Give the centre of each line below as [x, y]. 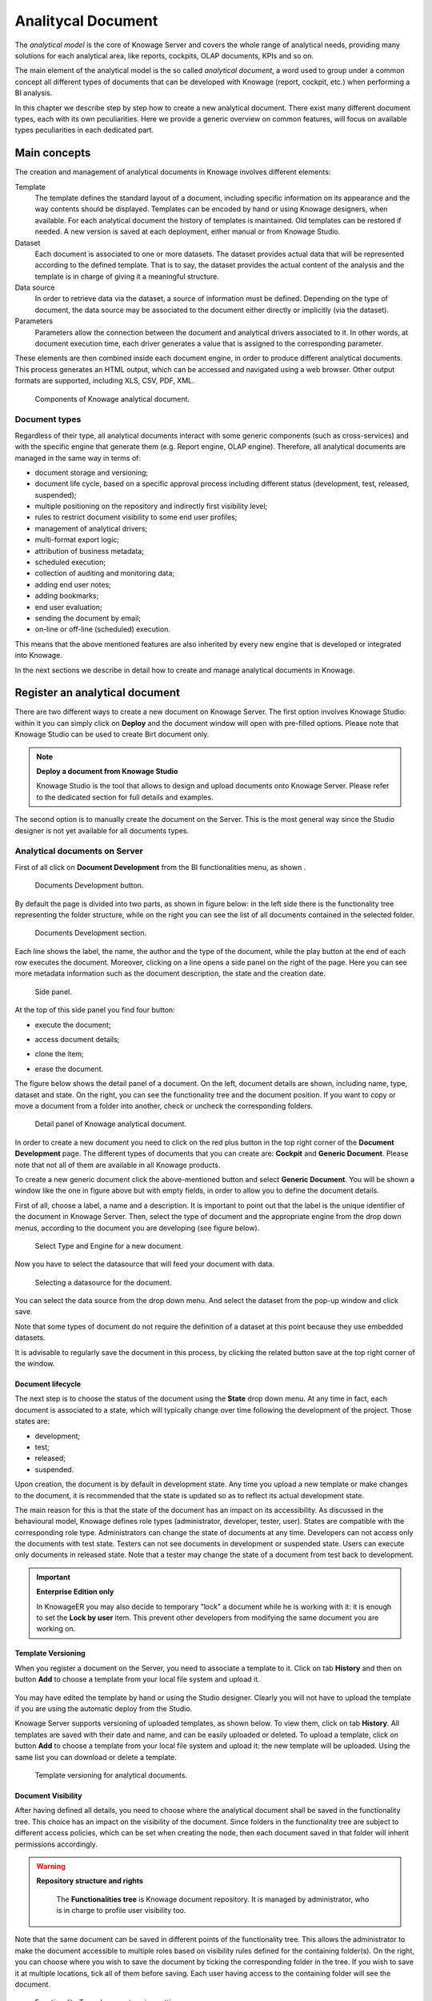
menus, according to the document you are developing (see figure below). [137, 1228]
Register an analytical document [97, 693]
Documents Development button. [89, 885]
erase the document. [69, 1069]
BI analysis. [34, 93]
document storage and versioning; [92, 472]
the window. [35, 1364]
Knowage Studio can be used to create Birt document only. [112, 734]
